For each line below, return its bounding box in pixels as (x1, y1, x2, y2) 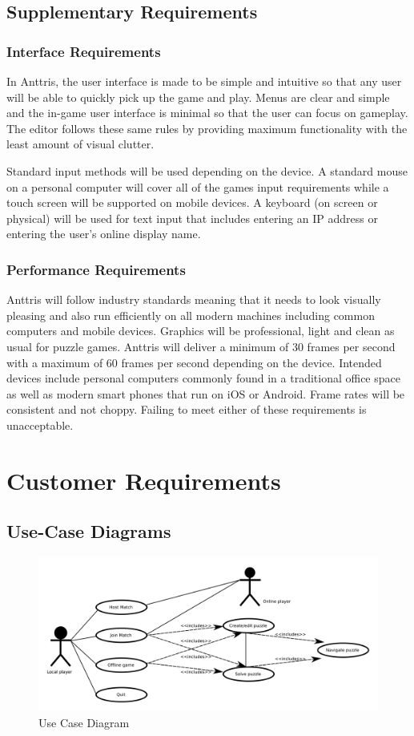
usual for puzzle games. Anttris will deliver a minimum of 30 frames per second (6, 338, 396, 354)
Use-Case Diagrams (6, 519, 171, 544)
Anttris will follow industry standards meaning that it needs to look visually (6, 291, 381, 308)
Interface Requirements (6, 41, 161, 61)
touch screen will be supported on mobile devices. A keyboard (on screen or (6, 194, 378, 211)
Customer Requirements (6, 463, 281, 496)
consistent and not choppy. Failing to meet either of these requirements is (6, 401, 367, 418)
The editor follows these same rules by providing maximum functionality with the (6, 119, 408, 136)
